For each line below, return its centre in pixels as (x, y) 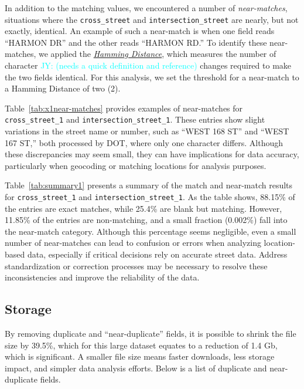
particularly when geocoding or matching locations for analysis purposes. (136, 165)
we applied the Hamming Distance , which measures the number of (158, 54)
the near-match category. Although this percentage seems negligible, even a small (151, 231)
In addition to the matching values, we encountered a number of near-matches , (146, 8)
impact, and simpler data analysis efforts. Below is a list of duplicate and (136, 368)
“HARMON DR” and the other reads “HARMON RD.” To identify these (136, 42)
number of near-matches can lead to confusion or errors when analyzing (133, 243)
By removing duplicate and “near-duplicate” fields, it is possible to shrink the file (151, 334)
